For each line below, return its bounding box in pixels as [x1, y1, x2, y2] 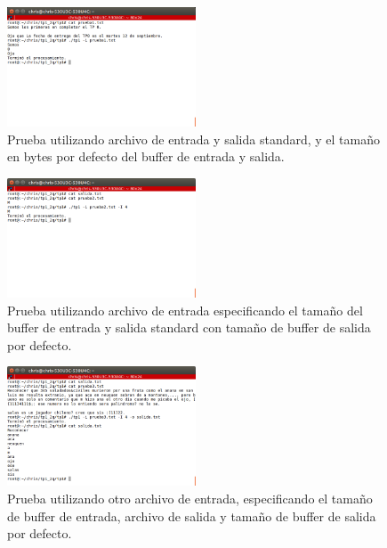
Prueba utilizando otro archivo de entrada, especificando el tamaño [7, 488, 373, 507]
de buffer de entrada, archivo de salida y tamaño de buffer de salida [7, 506, 376, 525]
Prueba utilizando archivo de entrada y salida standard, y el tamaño [7, 129, 380, 148]
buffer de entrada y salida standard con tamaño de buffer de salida [7, 318, 371, 337]
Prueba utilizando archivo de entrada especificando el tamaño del [7, 300, 363, 319]
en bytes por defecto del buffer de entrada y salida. [7, 147, 285, 166]
